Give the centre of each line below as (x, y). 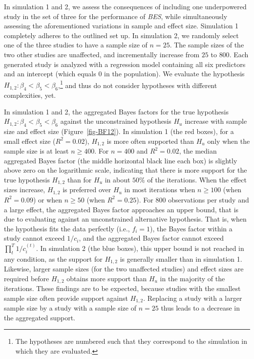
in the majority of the (192, 278)
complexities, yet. (30, 95)
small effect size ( (30, 141)
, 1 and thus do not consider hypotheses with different (138, 84)
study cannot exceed (34, 238)
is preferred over (87, 190)
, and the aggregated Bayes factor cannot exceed (151, 238)
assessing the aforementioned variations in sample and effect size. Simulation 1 (121, 26)
